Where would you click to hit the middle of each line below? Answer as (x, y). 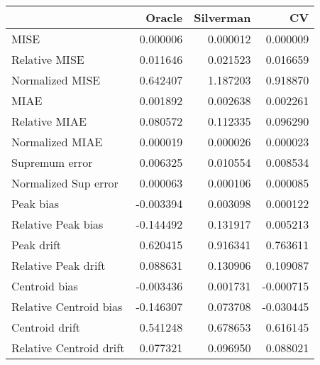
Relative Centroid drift (68, 348)
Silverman (222, 17)
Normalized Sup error (65, 183)
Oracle (164, 17)
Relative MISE (48, 59)
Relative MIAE (49, 121)
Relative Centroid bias (67, 306)
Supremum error (52, 162)
